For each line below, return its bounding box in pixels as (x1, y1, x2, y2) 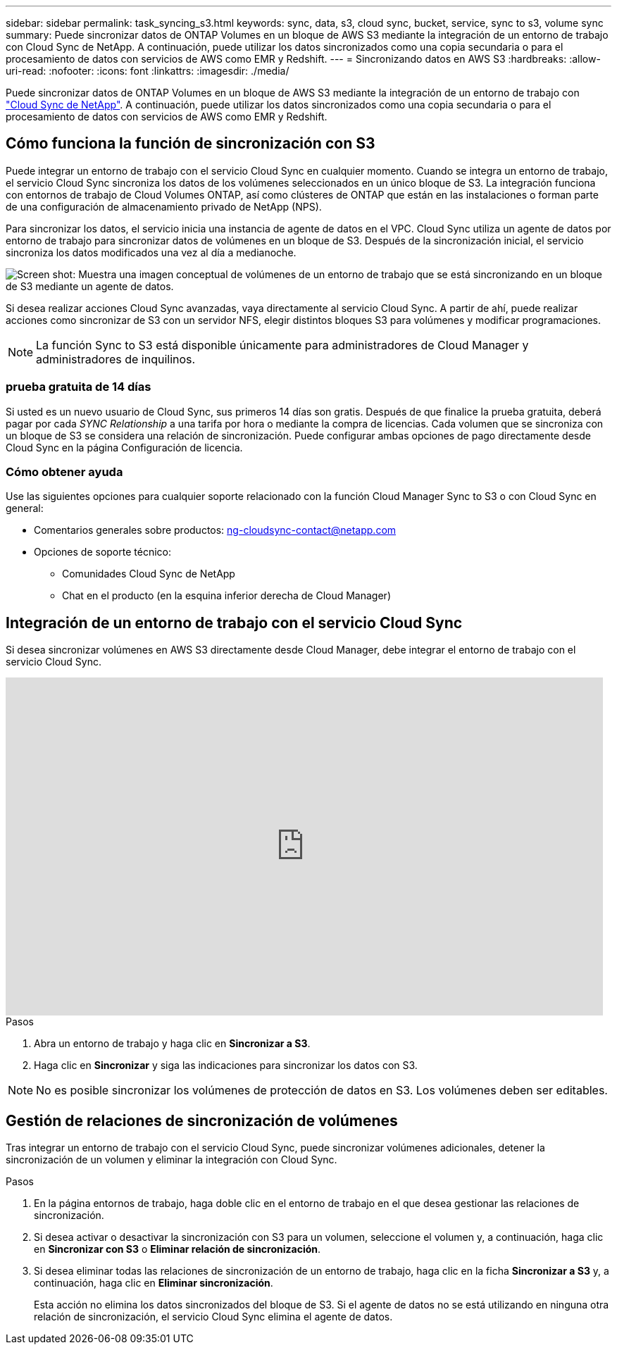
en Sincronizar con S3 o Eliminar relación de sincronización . (34, 1243, 321, 1256)
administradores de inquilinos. (36, 351, 196, 366)
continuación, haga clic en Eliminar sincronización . (34, 1277, 273, 1289)
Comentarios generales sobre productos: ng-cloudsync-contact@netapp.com (34, 524, 397, 537)
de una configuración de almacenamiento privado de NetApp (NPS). (6, 200, 322, 213)
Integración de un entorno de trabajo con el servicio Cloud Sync (6, 613, 463, 632)
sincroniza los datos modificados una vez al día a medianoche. (6, 246, 297, 258)
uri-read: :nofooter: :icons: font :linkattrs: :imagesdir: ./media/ (6, 65, 289, 77)
